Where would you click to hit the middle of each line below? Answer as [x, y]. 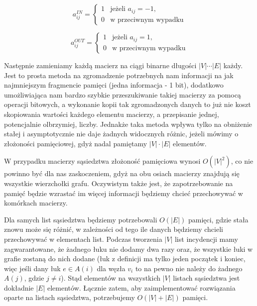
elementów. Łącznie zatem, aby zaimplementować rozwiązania [141, 287]
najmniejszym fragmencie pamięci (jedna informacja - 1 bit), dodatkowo [114, 85]
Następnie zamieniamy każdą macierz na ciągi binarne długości [100, 65]
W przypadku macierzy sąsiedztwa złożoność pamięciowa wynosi [102, 161]
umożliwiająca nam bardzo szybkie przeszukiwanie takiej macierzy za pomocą [123, 94]
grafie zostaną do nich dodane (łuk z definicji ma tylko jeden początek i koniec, [125, 258]
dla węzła [111, 268]
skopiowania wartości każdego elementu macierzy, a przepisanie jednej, [112, 114]
